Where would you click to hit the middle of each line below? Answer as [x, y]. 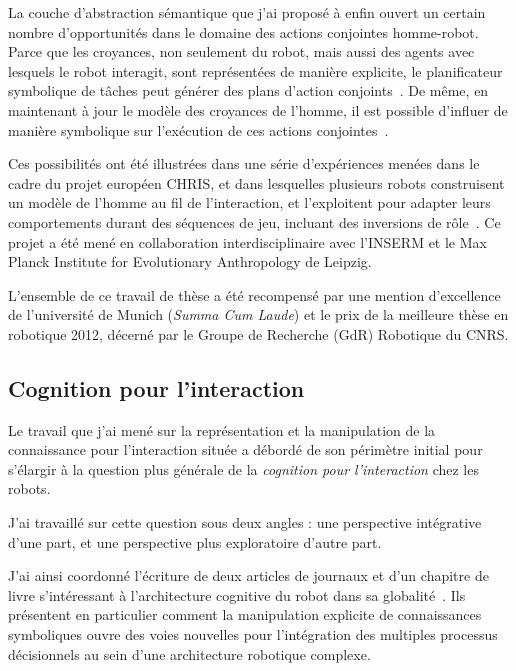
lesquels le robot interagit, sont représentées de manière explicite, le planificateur [255, 70]
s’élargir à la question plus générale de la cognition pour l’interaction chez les [243, 468]
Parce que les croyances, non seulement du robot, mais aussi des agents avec [241, 51]
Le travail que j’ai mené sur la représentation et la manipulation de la [222, 429]
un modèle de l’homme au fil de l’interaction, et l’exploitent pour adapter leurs [249, 202]
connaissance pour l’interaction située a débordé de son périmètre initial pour [245, 449]
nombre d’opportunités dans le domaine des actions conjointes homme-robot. [243, 31]
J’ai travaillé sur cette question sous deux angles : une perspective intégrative [245, 522]
